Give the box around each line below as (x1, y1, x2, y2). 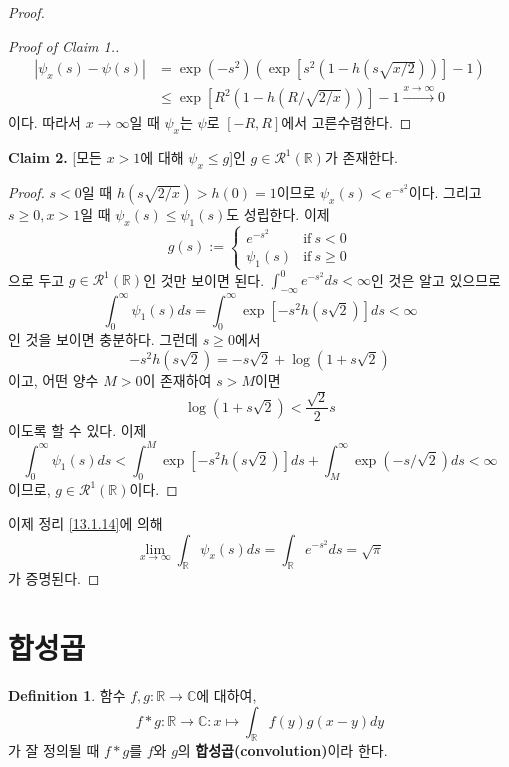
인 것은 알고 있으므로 (371, 269, 501, 290)
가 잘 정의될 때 (8, 740, 100, 761)
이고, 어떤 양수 (8, 370, 99, 391)
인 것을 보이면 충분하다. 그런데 (8, 329, 198, 350)
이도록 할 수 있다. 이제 (8, 420, 147, 441)
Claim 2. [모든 (8, 147, 103, 168)
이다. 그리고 (408, 182, 482, 203)
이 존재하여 (142, 370, 212, 391)
